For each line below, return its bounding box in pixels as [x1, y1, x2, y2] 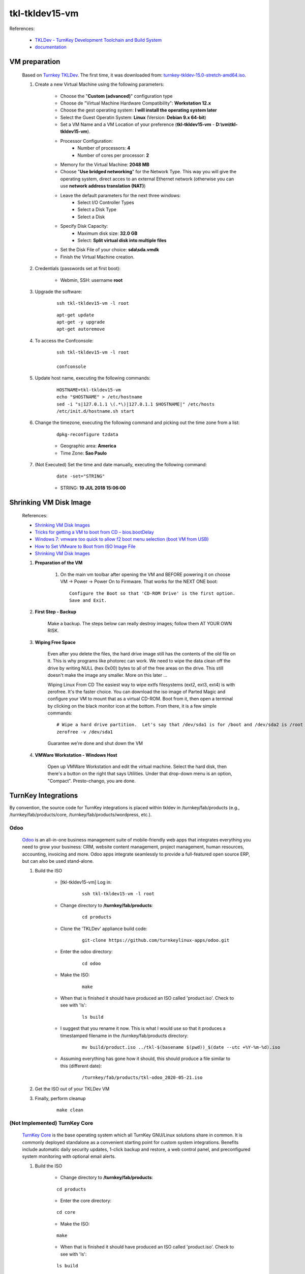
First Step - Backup [35, 609, 76, 615]
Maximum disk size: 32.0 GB [77, 230, 138, 236]
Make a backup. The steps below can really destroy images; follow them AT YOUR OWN [47, 620, 232, 626]
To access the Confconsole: [35, 337, 94, 343]
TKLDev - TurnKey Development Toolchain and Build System [35, 37, 162, 43]
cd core [56, 1209, 76, 1215]
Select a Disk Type [77, 206, 117, 213]
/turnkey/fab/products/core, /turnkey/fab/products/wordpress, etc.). [9, 812, 152, 818]
